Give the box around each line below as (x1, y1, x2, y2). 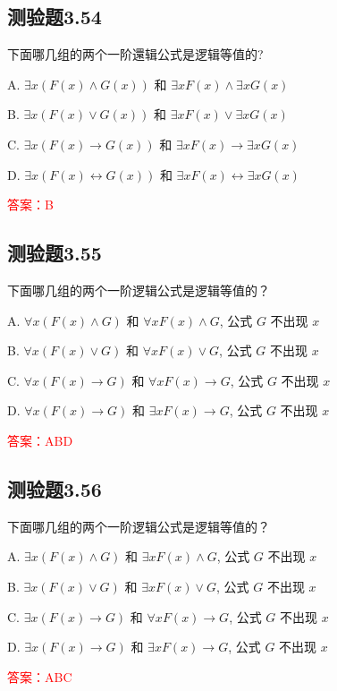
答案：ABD (7, 431, 73, 449)
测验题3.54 (7, 3, 102, 30)
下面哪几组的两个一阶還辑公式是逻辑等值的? (7, 45, 264, 64)
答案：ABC (7, 667, 72, 686)
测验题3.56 (7, 474, 102, 502)
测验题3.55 (7, 239, 102, 267)
